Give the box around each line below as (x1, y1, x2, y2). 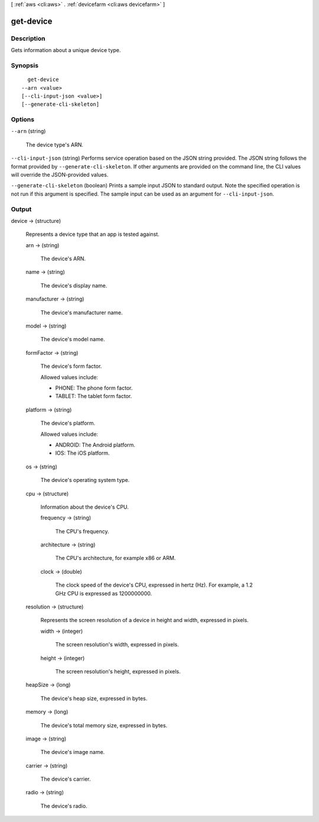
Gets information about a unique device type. (11, 47, 121, 54)
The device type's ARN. (25, 141, 84, 148)
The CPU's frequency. (55, 527, 109, 535)
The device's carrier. (40, 775, 91, 783)
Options (11, 115, 35, 124)
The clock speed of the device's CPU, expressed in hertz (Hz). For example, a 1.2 (55, 581, 253, 588)
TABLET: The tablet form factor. (55, 393, 132, 400)
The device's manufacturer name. (40, 309, 123, 316)
